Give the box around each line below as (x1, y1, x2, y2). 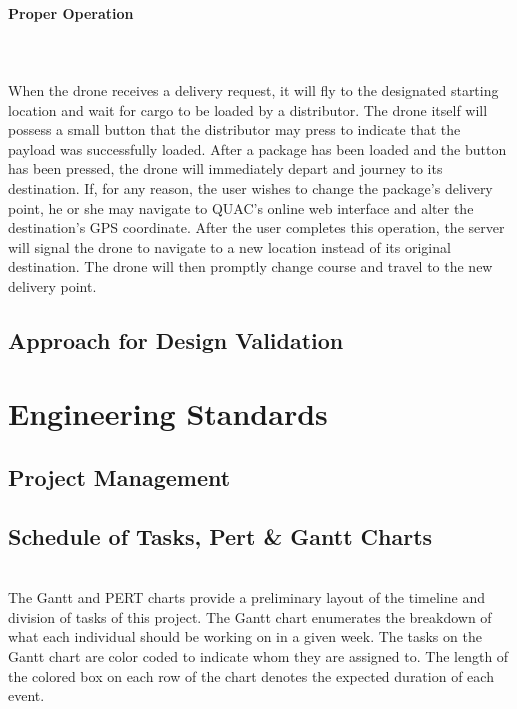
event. (8, 685, 45, 706)
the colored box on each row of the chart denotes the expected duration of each (8, 665, 494, 686)
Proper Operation (8, 2, 134, 23)
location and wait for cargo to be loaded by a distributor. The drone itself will (8, 99, 488, 120)
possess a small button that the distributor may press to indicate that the (8, 119, 461, 140)
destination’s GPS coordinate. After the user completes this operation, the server (8, 217, 505, 238)
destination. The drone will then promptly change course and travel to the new (8, 256, 493, 277)
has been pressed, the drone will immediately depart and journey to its (8, 158, 443, 179)
